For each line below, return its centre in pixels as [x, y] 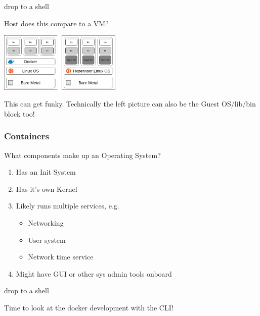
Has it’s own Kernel [47, 189]
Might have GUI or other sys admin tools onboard [94, 273]
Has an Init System [46, 172]
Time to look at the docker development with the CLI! [89, 308]
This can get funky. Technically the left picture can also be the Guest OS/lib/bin [130, 104]
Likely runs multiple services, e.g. [68, 206]
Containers [27, 136]
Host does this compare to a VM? [56, 23]
